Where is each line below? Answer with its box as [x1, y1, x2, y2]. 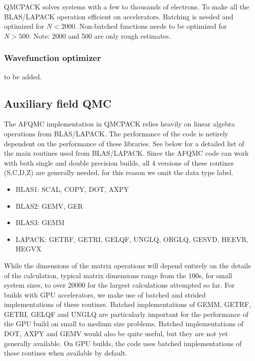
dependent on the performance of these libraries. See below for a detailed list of [4, 138, 245, 148]
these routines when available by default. [4, 348, 127, 358]
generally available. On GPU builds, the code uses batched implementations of [4, 338, 242, 348]
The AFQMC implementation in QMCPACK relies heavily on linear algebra [4, 119, 235, 129]
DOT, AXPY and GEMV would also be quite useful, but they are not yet [4, 328, 228, 339]
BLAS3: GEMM [15, 217, 65, 228]
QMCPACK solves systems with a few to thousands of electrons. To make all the [4, 1, 250, 11]
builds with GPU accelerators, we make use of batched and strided [4, 289, 206, 300]
